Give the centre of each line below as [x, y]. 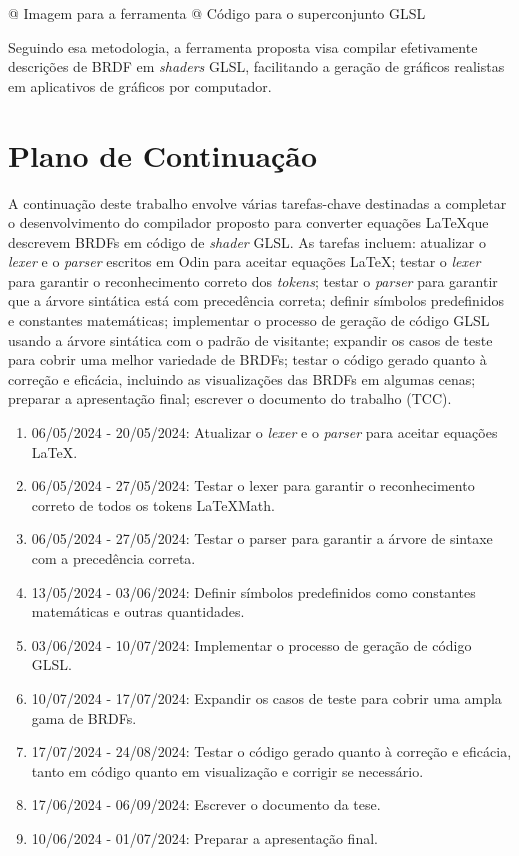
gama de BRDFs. [84, 717]
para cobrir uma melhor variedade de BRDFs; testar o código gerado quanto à [247, 359]
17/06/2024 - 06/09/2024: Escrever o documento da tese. [206, 804]
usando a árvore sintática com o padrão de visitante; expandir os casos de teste [250, 339]
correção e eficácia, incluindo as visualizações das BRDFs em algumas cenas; [242, 378]
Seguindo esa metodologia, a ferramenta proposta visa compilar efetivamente [243, 46]
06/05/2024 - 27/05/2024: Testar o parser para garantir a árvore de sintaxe [262, 538]
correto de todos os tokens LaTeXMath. [153, 504]
